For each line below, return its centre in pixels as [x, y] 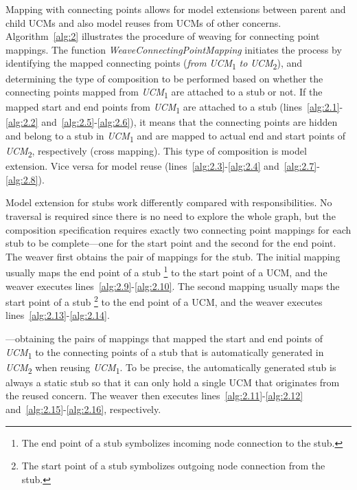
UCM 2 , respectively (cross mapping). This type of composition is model [156, 152]
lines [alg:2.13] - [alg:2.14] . [58, 315]
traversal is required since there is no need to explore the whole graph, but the [171, 215]
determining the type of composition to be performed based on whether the [164, 78]
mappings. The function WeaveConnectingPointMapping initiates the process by [174, 49]
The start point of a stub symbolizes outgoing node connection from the [173, 466]
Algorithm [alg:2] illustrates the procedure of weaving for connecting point [163, 36]
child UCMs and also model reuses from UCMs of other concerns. [143, 22]
